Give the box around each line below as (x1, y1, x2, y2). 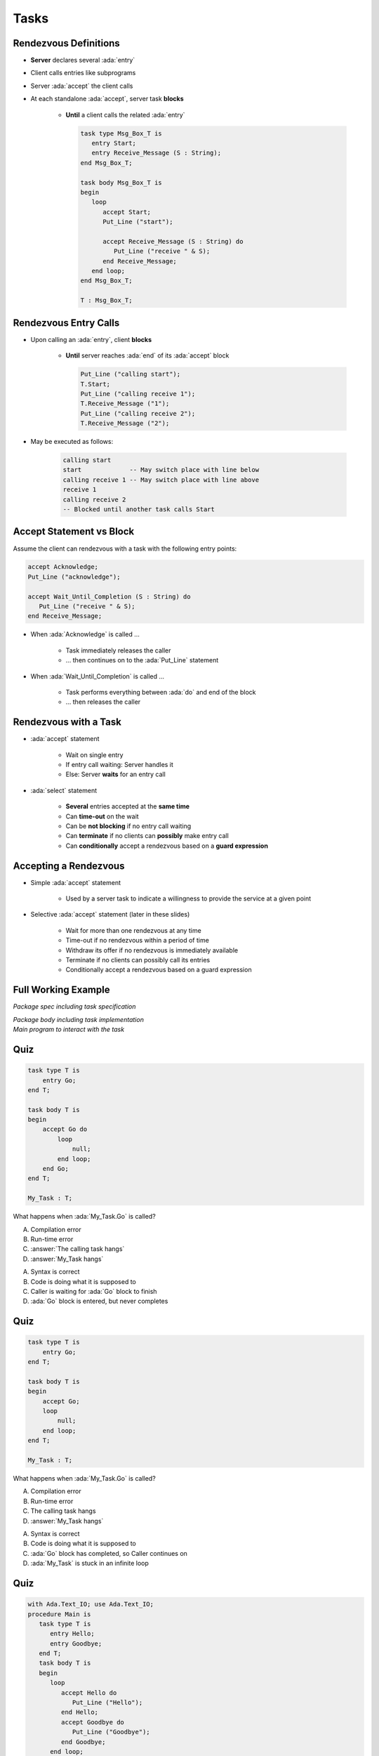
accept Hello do (60, 1689, 117, 1696)
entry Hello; (50, 1630, 95, 1638)
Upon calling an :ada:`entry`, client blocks (30, 335, 152, 343)
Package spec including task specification (13, 1002, 136, 1011)
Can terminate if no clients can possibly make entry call (65, 832, 230, 840)
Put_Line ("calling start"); (80, 370, 181, 379)
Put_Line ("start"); (102, 218, 173, 226)
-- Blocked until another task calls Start (62, 506, 215, 513)
